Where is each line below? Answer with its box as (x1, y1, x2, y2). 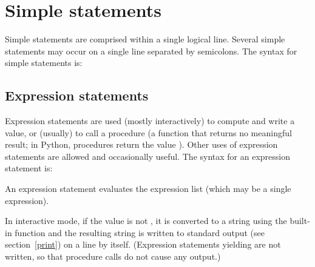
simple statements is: (5, 56, 83, 69)
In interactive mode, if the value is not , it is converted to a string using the (5, 214, 287, 227)
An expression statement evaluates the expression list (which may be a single (5, 182, 291, 195)
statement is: (5, 162, 53, 174)
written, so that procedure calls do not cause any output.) (5, 250, 221, 263)
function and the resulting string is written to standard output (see (15, 226, 265, 239)
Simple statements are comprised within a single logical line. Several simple (5, 33, 285, 45)
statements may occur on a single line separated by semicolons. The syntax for (5, 44, 297, 57)
